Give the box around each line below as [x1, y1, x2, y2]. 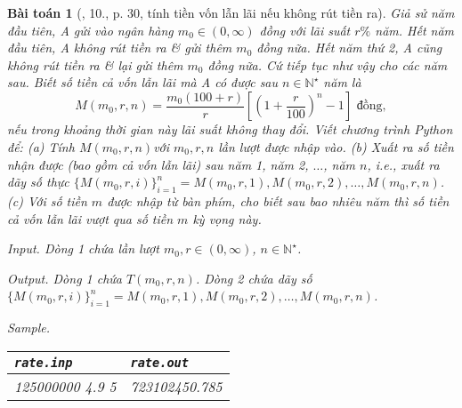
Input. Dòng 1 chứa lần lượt [7, 239, 159, 258]
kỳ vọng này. [192, 209, 262, 228]
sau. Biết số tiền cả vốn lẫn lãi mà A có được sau [7, 73, 279, 92]
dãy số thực [7, 172, 69, 191]
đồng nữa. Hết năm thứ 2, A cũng [256, 38, 442, 57]
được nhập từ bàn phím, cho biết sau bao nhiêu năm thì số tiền [107, 192, 450, 211]
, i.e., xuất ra [367, 155, 440, 173]
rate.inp [14, 355, 73, 370]
